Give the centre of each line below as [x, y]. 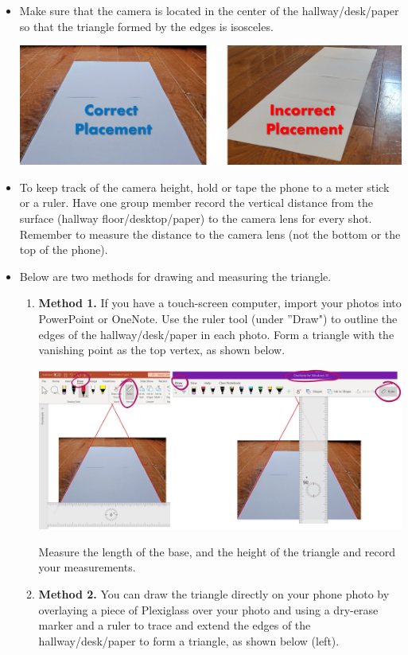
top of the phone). [64, 250]
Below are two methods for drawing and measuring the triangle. [175, 276]
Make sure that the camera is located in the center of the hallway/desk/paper [209, 10]
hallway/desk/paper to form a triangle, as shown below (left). [189, 640]
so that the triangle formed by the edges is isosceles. [146, 26]
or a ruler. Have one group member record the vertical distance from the [196, 203]
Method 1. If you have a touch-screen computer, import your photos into [220, 303]
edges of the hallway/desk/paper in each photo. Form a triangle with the [216, 334]
